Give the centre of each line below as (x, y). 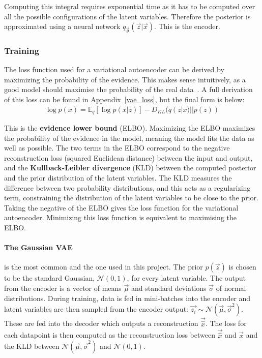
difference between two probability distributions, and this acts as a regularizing (127, 187)
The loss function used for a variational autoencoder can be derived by (114, 69)
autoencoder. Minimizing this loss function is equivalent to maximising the (121, 217)
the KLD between (32, 346)
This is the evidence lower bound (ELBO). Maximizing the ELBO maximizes (130, 128)
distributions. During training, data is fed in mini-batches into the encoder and (127, 298)
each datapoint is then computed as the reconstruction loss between (110, 335)
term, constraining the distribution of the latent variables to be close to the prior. (131, 198)
